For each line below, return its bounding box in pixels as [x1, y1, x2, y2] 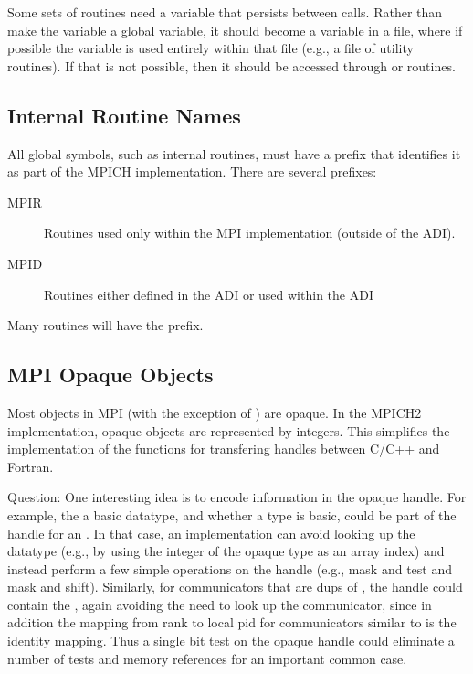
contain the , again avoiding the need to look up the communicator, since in [7, 594, 432, 614]
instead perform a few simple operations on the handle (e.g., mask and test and [7, 559, 453, 578]
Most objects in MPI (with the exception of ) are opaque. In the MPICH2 [7, 402, 422, 422]
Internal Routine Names [7, 101, 241, 129]
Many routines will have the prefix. [7, 316, 204, 335]
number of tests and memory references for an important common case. [7, 648, 407, 668]
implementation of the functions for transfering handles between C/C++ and [7, 439, 440, 458]
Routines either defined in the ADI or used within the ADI [44, 284, 373, 304]
